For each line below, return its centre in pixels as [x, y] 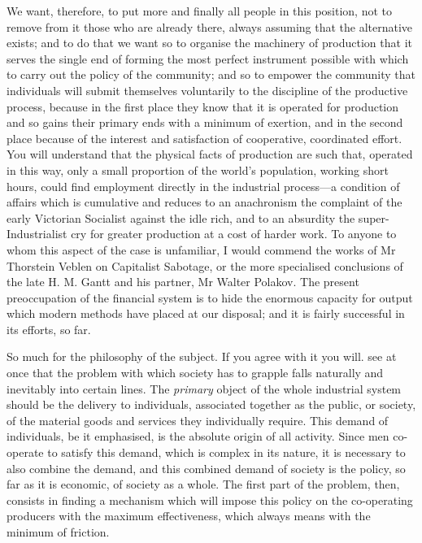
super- [374, 217]
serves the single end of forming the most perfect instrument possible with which [208, 58]
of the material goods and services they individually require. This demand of [198, 420]
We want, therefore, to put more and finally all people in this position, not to [199, 11]
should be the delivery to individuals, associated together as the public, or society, [211, 404]
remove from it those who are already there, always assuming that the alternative [210, 26]
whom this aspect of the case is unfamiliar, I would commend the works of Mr [201, 249]
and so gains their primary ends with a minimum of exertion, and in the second [205, 122]
